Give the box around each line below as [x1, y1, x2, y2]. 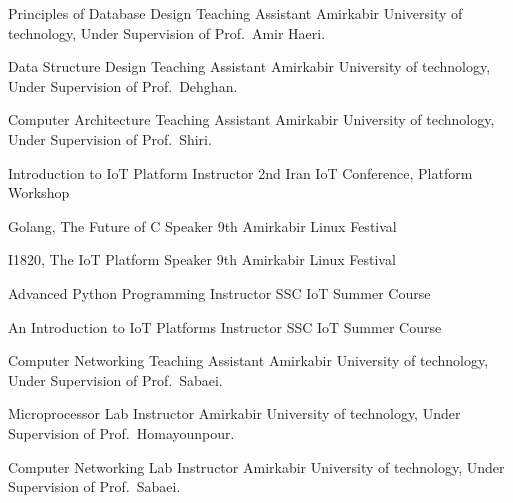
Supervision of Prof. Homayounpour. [8, 422, 235, 443]
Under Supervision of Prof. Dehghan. [8, 75, 238, 96]
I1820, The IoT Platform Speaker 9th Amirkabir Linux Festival [8, 249, 396, 270]
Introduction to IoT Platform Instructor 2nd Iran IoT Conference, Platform [8, 162, 473, 183]
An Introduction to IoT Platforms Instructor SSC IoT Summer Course [8, 316, 442, 337]
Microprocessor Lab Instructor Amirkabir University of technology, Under [8, 403, 461, 424]
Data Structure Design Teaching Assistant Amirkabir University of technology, [8, 56, 491, 77]
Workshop [8, 182, 70, 203]
